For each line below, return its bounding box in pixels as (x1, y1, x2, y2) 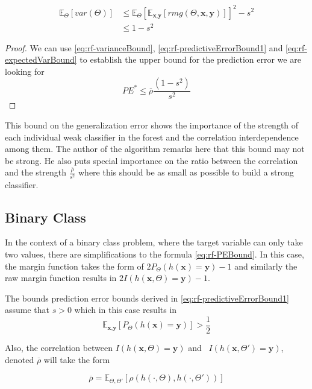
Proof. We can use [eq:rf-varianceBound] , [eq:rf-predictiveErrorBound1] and (5, 41, 283, 54)
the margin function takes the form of (5, 259, 144, 272)
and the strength (5, 166, 67, 179)
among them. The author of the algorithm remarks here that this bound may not (5, 142, 305, 155)
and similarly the (234, 259, 298, 272)
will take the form (43, 353, 110, 365)
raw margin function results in (5, 271, 117, 284)
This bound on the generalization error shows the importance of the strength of (5, 119, 299, 131)
